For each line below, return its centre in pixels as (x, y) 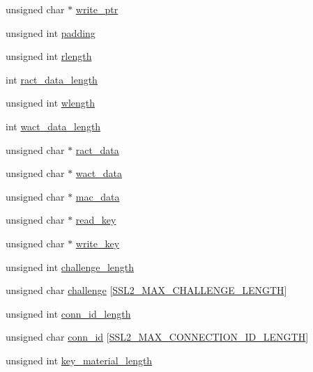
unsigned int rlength (49, 56)
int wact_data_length (53, 126)
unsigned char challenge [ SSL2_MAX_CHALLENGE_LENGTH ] (146, 290)
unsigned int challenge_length (70, 266)
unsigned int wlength (51, 103)
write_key (98, 243)
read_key (96, 220)
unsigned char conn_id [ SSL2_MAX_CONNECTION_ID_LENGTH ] (157, 337)
